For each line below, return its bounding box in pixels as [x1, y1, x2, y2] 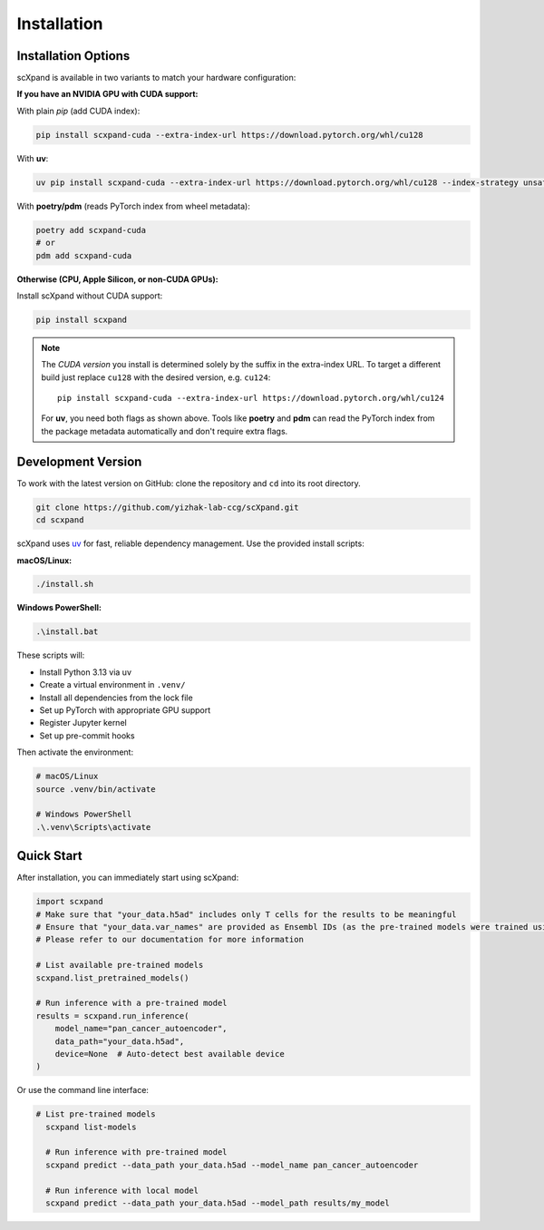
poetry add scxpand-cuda [35, 225, 147, 235]
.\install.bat [35, 627, 99, 637]
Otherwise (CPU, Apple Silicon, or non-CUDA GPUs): [16, 273, 219, 285]
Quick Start [16, 848, 83, 864]
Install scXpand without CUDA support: [16, 290, 163, 301]
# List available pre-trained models [35, 960, 204, 971]
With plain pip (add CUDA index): [16, 105, 141, 116]
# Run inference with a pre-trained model [35, 998, 228, 1009]
